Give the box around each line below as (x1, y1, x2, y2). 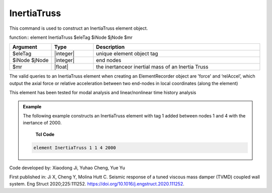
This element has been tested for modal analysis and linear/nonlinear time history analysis (9, 90, 196, 96)
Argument (12, 43, 37, 50)
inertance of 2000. (23, 120, 62, 126)
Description (96, 43, 125, 50)
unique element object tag (96, 50, 158, 57)
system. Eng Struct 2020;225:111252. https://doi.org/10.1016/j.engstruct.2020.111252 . (9, 181, 185, 187)
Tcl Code (35, 131, 55, 137)
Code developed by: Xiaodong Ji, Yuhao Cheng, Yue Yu (9, 164, 125, 171)
